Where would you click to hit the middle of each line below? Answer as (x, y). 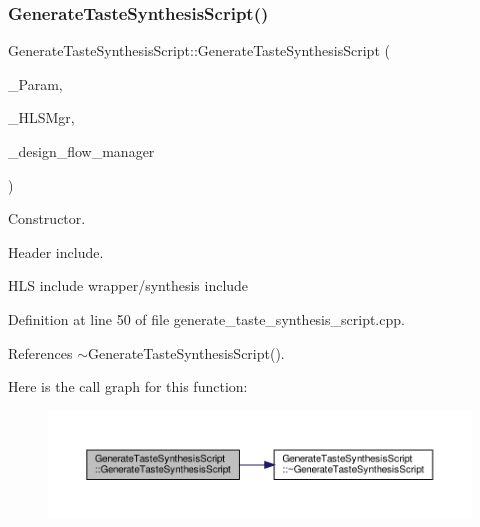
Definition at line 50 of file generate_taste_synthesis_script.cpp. (206, 318)
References (40, 352)
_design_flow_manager (81, 151)
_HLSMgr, (41, 117)
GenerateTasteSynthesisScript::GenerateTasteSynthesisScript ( (199, 50)
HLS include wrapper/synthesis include (128, 285)
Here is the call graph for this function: (128, 386)
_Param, (35, 83)
